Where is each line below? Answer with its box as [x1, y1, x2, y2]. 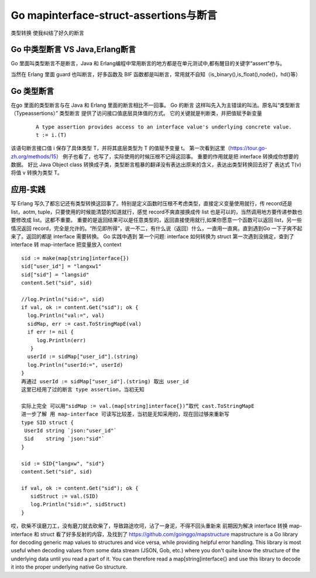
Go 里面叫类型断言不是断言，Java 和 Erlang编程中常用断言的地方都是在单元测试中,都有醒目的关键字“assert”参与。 [11, 60, 286, 67]
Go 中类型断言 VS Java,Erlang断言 [11, 45, 136, 55]
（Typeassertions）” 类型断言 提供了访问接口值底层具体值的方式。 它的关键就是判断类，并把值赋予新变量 [11, 110, 263, 117]
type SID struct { [21, 419, 74, 425]
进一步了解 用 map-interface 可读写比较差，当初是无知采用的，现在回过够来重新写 [21, 411, 229, 418]
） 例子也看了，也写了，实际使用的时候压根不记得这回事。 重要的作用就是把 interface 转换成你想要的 [56, 153, 299, 160]
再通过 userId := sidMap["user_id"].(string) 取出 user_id [21, 378, 189, 384]
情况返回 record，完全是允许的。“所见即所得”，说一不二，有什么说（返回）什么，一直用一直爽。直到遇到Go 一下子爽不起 [11, 225, 303, 232]
